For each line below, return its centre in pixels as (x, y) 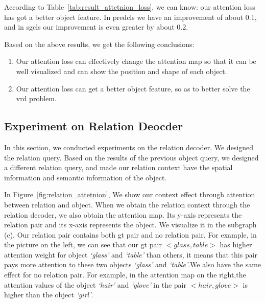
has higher (236, 244)
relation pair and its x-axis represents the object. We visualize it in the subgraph (130, 225)
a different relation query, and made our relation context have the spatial (118, 167)
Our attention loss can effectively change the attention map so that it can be (136, 61)
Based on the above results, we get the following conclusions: (99, 44)
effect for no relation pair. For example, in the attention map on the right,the (125, 275)
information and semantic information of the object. (86, 177)
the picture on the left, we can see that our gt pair (83, 244)
